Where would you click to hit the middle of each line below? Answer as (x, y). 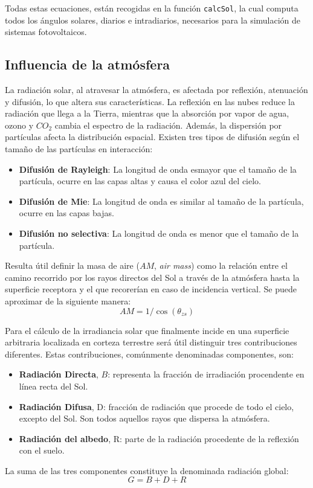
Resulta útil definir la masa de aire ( (72, 265)
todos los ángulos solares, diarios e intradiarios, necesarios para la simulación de (153, 20)
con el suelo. (42, 450)
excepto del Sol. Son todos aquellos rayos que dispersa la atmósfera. (144, 418)
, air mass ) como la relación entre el (221, 265)
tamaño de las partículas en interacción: (79, 149)
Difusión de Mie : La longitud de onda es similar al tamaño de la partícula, (161, 201)
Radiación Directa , (59, 374)
